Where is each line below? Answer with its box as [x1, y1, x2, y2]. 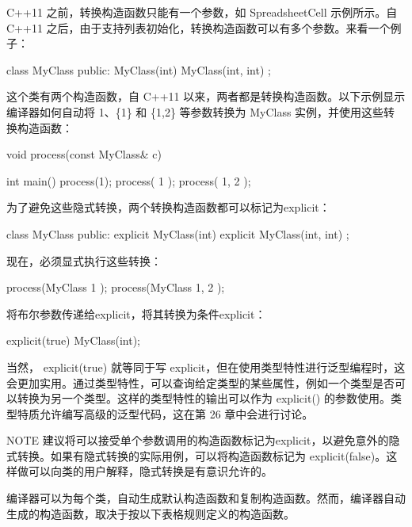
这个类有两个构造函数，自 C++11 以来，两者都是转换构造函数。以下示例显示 [6, 88, 406, 105]
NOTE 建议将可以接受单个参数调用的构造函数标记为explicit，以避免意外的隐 [6, 432, 400, 449]
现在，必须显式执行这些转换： [6, 252, 162, 269]
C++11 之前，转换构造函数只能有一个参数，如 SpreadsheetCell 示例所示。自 [6, 4, 398, 20]
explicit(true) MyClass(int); [6, 332, 140, 349]
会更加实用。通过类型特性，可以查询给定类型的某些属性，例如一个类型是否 [6, 374, 395, 391]
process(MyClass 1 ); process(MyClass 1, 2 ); [6, 279, 225, 296]
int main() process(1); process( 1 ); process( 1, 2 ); [6, 172, 251, 189]
